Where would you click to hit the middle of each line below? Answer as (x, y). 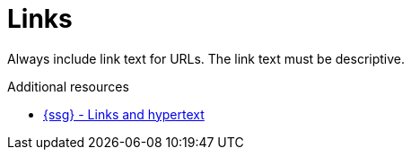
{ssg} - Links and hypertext (124, 114)
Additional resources (68, 86)
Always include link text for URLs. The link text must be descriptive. (206, 58)
